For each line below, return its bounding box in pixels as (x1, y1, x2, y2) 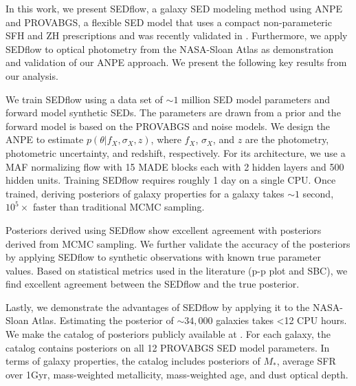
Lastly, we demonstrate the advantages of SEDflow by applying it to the (5, 299, 310, 314)
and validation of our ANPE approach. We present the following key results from (5, 55, 347, 69)
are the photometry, (245, 132, 329, 147)
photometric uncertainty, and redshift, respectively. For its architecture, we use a (5, 145, 346, 160)
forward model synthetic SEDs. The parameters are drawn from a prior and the (5, 105, 341, 120)
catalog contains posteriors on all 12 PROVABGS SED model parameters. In (5, 340, 330, 354)
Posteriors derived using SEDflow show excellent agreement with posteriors (5, 222, 322, 237)
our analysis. (5, 68, 58, 83)
